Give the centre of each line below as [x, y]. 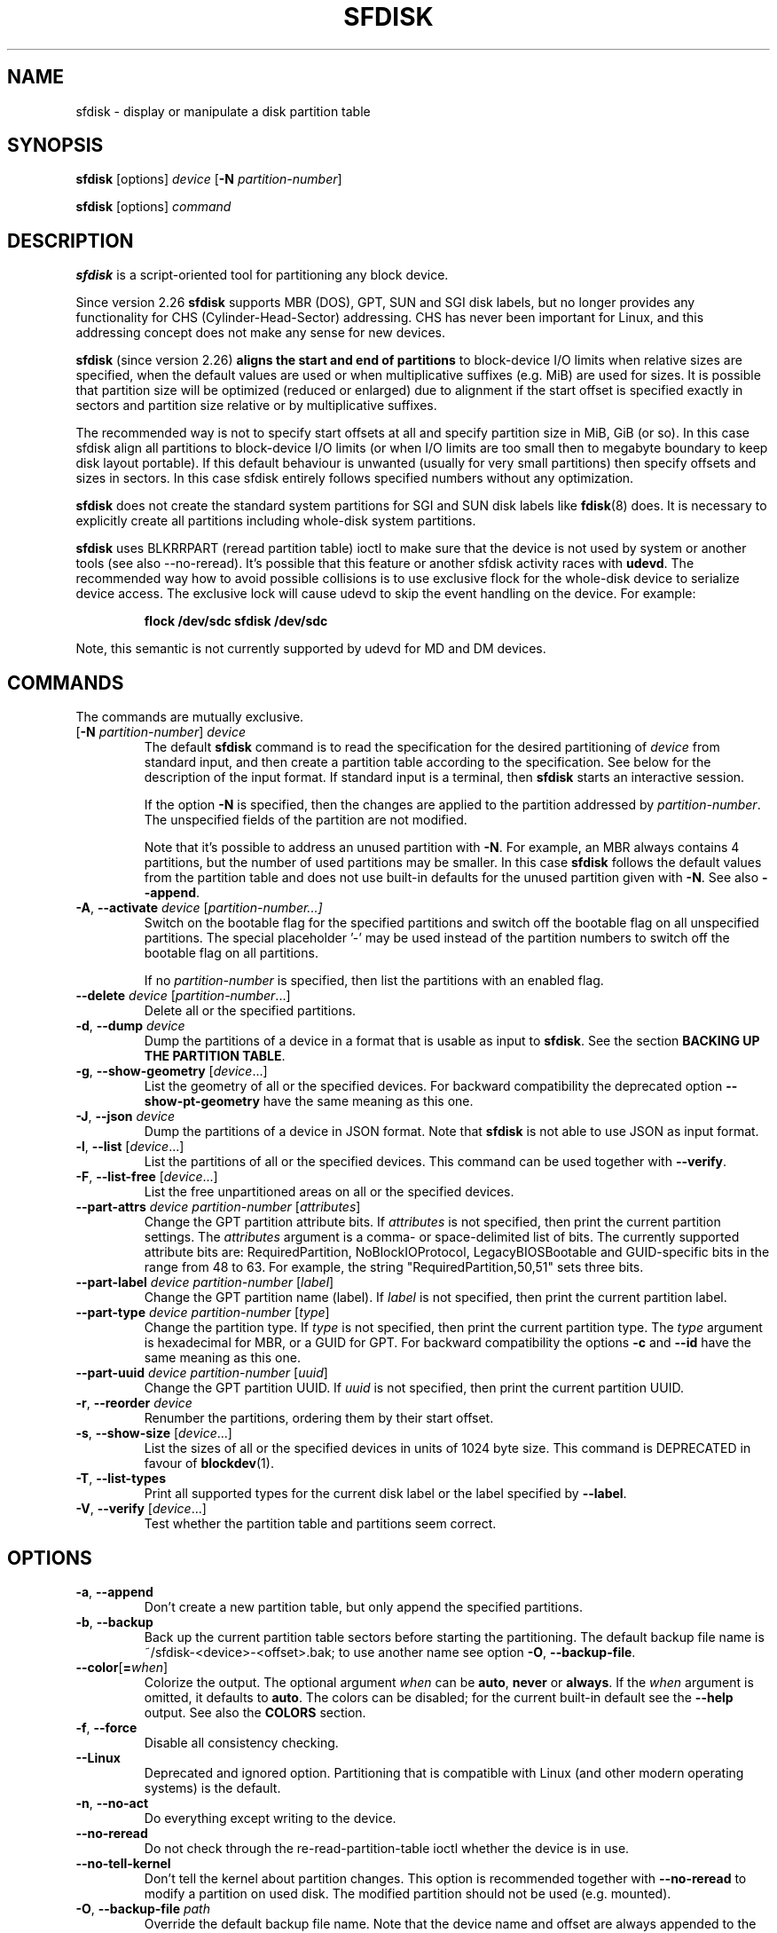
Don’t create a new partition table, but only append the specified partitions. [364, 1606]
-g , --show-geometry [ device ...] [172, 1071]
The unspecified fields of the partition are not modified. [306, 820]
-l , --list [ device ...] [130, 1147]
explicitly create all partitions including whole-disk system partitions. [276, 521]
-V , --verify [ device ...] [141, 1509]
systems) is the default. [212, 1787]
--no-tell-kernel [123, 1863]
